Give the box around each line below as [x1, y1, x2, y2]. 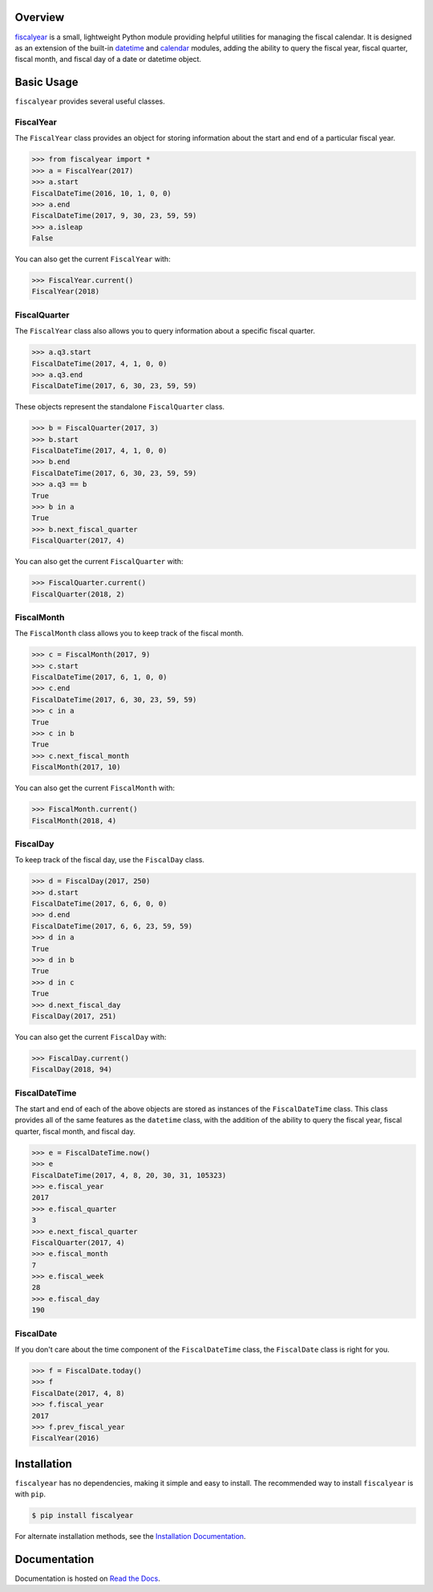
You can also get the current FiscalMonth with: [14, 784, 176, 793]
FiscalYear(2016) [31, 1434, 100, 1443]
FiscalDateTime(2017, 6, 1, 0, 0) [31, 673, 168, 682]
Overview [14, 10, 65, 24]
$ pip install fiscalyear [31, 1511, 134, 1520]
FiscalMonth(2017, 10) [31, 763, 121, 771]
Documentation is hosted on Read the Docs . [14, 1574, 160, 1583]
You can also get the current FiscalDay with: [14, 1032, 167, 1042]
